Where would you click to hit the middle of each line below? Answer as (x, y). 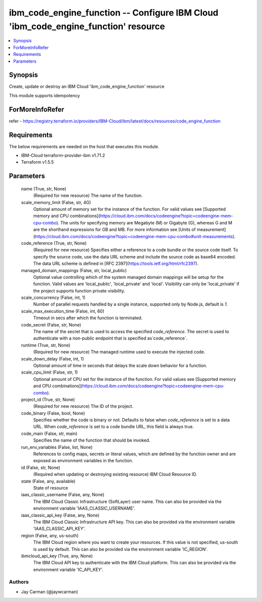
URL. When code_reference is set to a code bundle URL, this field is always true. (114, 427)
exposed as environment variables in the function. (83, 461)
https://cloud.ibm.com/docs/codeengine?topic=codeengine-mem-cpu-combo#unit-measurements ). (135, 236)
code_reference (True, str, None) (54, 243)
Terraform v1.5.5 (38, 162)
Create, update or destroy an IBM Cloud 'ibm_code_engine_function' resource (87, 86)
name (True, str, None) (44, 189)
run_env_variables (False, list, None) (57, 447)
